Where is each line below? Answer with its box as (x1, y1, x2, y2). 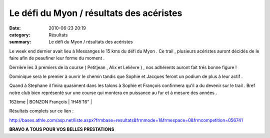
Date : (9, 25, 21, 31)
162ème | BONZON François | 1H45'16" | (9, 99, 92, 105)
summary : (9, 39, 31, 45)
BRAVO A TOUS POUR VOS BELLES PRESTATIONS (9, 126, 114, 132)
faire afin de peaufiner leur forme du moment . (9, 55, 105, 61)
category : (9, 31, 30, 37)
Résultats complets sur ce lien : (9, 108, 74, 114)
